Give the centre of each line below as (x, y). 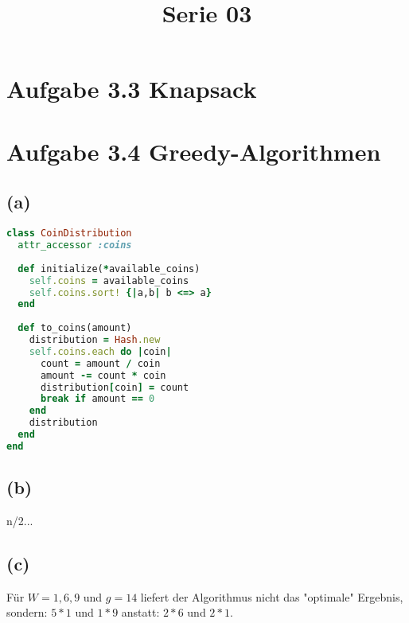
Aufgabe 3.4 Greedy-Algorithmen (194, 151)
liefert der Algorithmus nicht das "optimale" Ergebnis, (272, 596)
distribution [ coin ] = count (115, 387)
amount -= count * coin (103, 375)
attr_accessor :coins (75, 245)
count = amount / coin (100, 363)
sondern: (27, 612)
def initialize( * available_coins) (109, 269)
